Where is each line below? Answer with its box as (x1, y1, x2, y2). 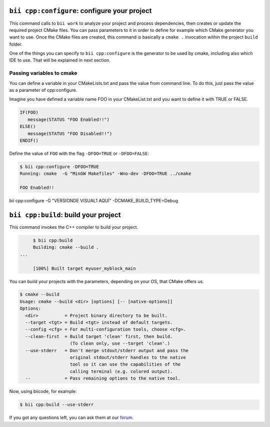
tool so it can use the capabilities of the (69, 362, 181, 367)
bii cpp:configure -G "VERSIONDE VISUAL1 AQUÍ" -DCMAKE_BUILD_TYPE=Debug (9, 198, 178, 204)
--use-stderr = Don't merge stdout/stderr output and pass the (25, 348, 189, 353)
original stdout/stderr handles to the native (69, 355, 186, 360)
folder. (9, 41, 22, 47)
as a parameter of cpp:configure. (9, 87, 77, 93)
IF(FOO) (19, 110, 38, 115)
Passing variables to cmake (9, 70, 77, 77)
